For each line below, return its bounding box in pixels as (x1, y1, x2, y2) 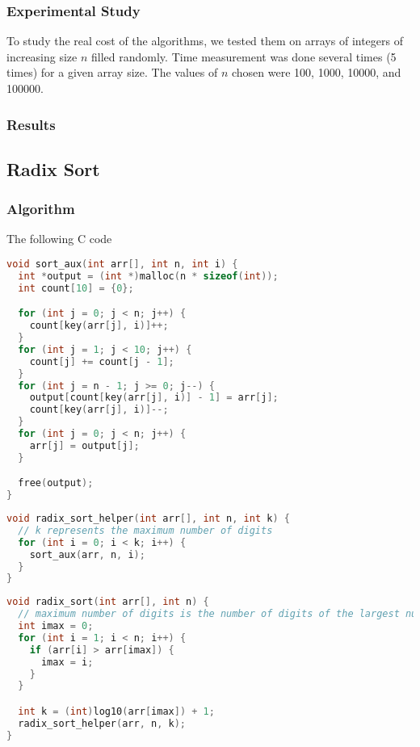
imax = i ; (40, 656, 94, 668)
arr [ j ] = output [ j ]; (29, 439, 140, 451)
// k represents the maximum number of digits (18, 524, 273, 536)
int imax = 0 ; (18, 620, 94, 632)
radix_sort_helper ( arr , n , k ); (18, 717, 187, 729)
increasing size (6, 48, 78, 65)
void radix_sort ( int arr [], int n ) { (6, 596, 209, 608)
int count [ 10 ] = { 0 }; (18, 282, 134, 294)
